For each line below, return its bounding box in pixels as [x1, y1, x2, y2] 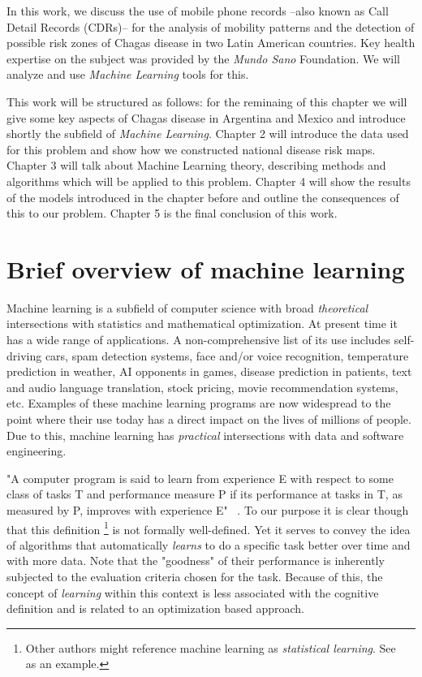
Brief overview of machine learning [6, 252, 405, 285]
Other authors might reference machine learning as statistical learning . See [25, 639, 396, 656]
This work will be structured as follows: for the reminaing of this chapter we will [6, 93, 407, 110]
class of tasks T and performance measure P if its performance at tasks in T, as [6, 485, 403, 502]
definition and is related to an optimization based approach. [6, 600, 304, 617]
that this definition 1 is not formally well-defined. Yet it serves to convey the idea [6, 518, 411, 537]
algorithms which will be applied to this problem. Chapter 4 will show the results [6, 172, 411, 189]
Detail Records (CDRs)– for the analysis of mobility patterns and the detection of [6, 18, 415, 35]
